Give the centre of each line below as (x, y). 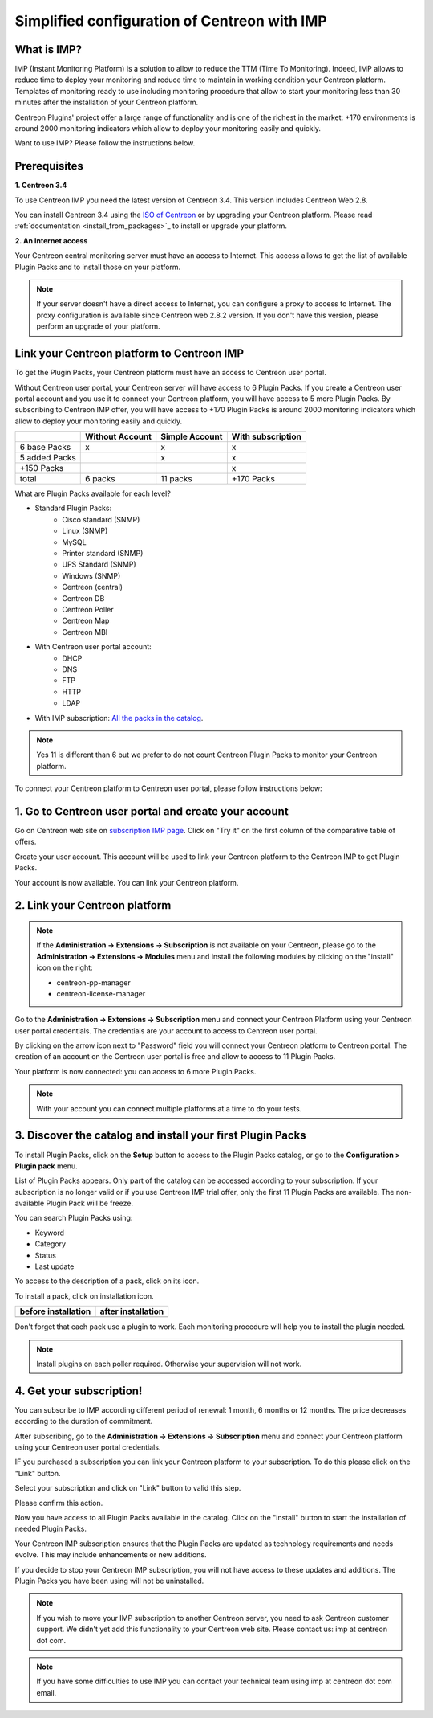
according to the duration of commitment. (84, 1421)
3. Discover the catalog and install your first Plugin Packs (160, 1136)
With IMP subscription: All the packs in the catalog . (119, 718)
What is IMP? (48, 49)
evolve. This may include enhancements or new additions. (111, 1555)
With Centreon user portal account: (93, 647)
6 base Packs (45, 448)
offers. (26, 842)
